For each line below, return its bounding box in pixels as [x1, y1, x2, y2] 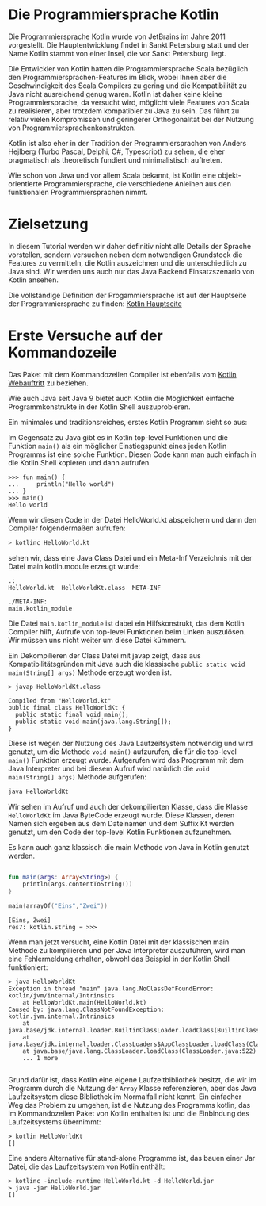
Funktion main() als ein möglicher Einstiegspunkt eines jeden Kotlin [8, 441, 227, 450]
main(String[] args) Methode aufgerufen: [8, 771, 147, 782]
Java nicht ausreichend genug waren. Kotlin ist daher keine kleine [8, 89, 223, 98]
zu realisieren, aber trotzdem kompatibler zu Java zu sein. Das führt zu [8, 105, 240, 116]
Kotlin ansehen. [8, 275, 59, 285]
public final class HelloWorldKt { [8, 703, 126, 711]
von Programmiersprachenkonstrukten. [8, 123, 136, 132]
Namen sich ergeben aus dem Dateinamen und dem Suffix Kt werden [8, 818, 234, 828]
